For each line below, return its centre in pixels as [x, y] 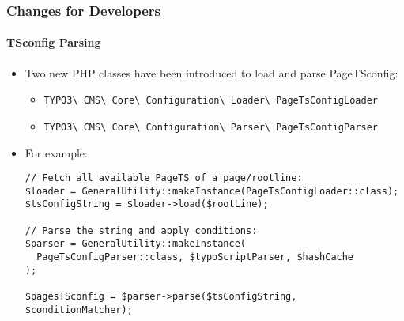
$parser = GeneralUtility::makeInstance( [135, 244]
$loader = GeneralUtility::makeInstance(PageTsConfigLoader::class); [212, 191]
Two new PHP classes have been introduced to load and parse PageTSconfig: [211, 72]
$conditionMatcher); [79, 310]
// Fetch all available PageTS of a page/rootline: [164, 178]
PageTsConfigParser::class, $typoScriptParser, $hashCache [195, 257]
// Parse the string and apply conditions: [141, 230]
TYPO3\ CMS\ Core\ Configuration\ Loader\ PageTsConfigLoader [211, 101]
